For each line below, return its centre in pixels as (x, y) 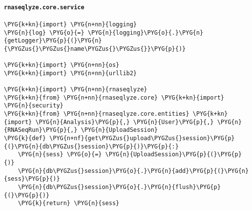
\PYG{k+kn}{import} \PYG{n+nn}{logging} (71, 24)
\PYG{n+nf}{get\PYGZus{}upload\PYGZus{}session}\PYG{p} (142, 138)
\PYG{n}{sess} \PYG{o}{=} (60, 155)
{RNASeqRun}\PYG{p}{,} (41, 130)
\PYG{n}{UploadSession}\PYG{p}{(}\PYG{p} (173, 155)
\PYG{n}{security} (34, 106)
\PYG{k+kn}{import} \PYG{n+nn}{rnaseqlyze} (76, 90)
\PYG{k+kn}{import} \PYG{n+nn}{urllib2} (71, 73)
